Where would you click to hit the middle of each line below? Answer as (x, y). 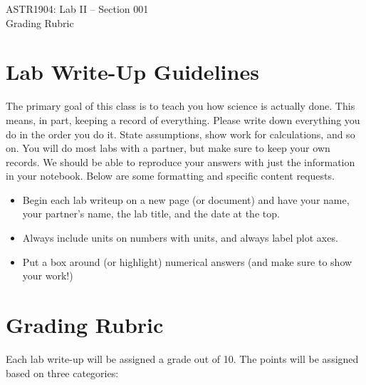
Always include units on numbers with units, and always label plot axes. (180, 238)
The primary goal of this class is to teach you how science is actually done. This (181, 106)
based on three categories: (62, 373)
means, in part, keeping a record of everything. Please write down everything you (183, 119)
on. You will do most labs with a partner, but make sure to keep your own (168, 148)
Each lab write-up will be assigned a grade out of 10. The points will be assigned (182, 358)
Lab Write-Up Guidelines (132, 72)
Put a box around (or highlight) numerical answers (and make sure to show (187, 261)
